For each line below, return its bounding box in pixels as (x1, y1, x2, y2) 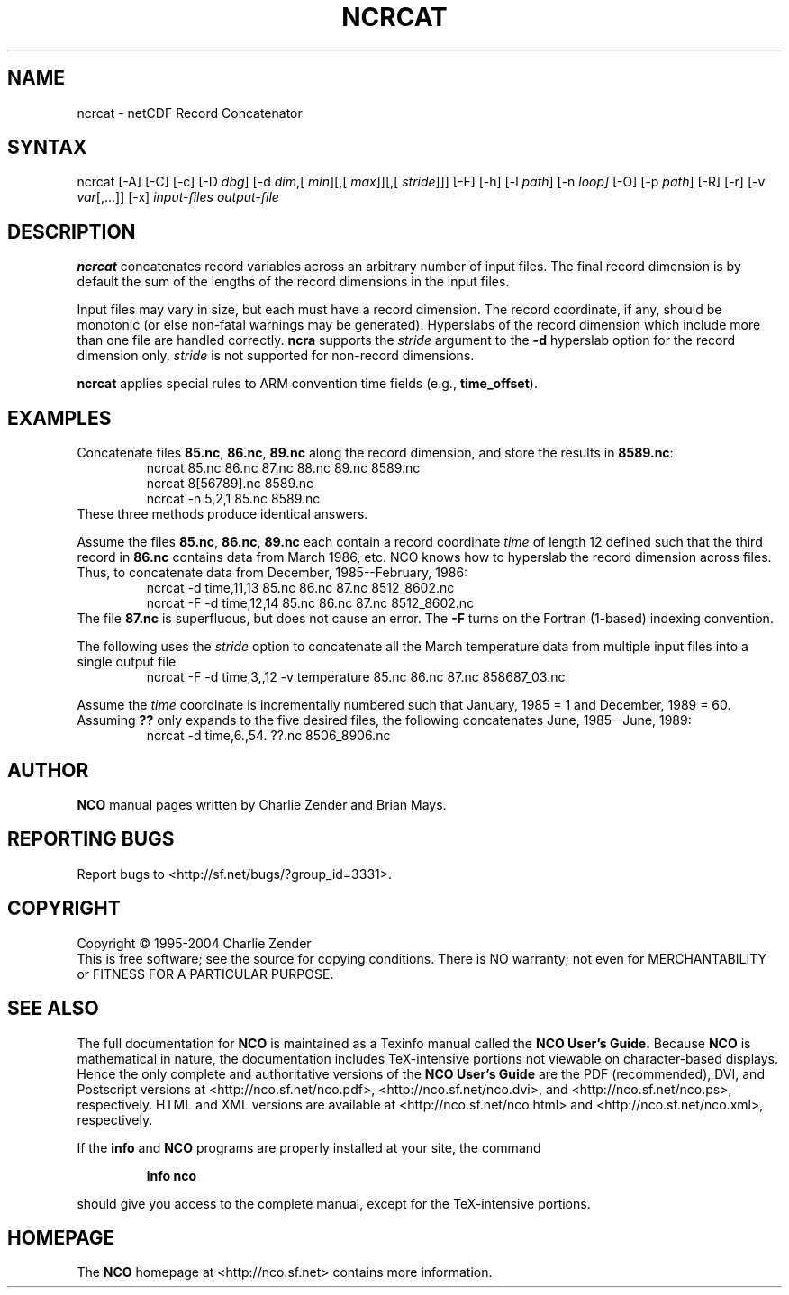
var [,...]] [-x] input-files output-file (77, 189, 279, 205)
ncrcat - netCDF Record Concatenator (77, 104, 303, 121)
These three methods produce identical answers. (77, 506, 368, 522)
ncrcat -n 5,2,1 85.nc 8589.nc (146, 491, 321, 507)
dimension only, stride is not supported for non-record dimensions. (77, 348, 475, 364)
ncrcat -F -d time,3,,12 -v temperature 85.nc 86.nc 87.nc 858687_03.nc (146, 669, 566, 685)
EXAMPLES (7, 406, 112, 430)
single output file (77, 654, 177, 670)
